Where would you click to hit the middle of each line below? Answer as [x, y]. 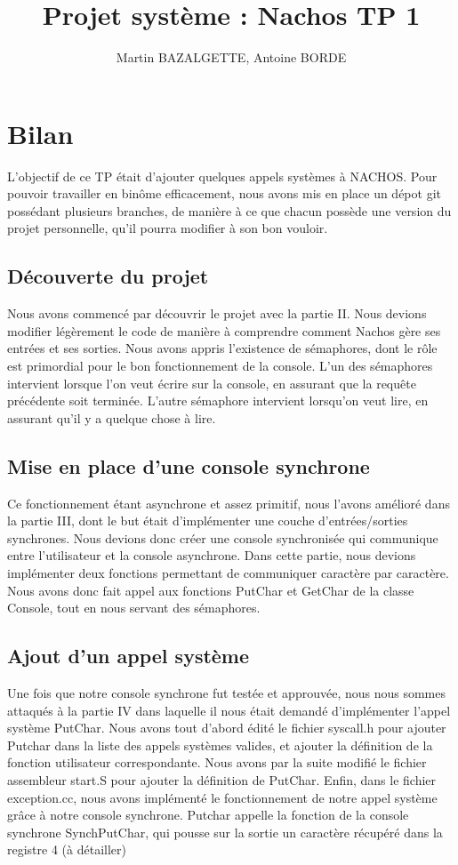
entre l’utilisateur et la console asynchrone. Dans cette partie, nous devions [212, 555]
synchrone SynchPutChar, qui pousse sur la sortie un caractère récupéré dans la [225, 832]
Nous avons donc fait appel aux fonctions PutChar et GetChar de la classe [211, 590]
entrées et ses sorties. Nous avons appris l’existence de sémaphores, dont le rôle [222, 348]
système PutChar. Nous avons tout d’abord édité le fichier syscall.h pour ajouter [227, 728]
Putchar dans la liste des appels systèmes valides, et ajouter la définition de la [220, 745]
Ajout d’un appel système [129, 656]
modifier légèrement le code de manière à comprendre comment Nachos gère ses [224, 330]
